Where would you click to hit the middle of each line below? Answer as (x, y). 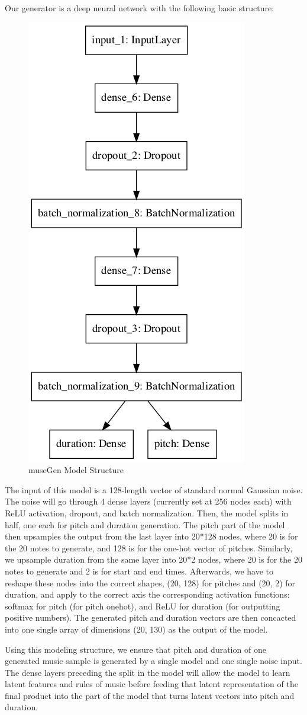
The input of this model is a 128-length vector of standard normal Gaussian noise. (154, 489)
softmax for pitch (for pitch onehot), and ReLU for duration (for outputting (143, 606)
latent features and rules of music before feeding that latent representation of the (151, 684)
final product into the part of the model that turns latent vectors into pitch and (150, 695)
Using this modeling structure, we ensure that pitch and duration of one (135, 649)
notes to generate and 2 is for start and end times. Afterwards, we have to (139, 571)
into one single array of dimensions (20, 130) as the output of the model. (136, 629)
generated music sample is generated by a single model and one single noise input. (153, 661)
